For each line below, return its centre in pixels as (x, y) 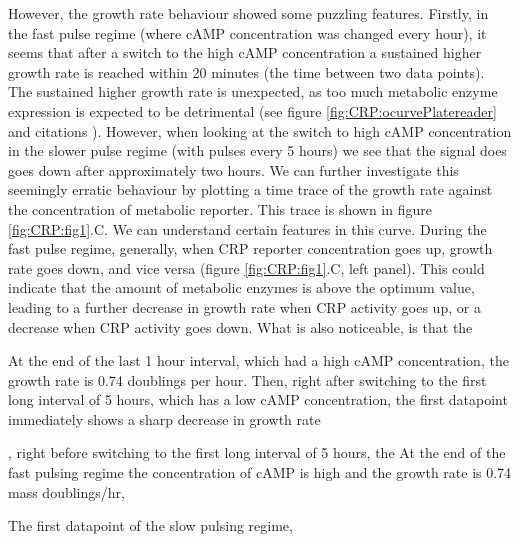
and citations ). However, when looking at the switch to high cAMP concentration (260, 130)
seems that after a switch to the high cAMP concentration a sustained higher (245, 52)
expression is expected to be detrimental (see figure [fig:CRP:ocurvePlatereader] (252, 110)
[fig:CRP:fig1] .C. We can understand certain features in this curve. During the (247, 228)
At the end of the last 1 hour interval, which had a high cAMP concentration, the (258, 360)
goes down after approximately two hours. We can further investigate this (233, 169)
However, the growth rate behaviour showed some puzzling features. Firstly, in (248, 13)
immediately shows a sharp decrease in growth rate (164, 418)
